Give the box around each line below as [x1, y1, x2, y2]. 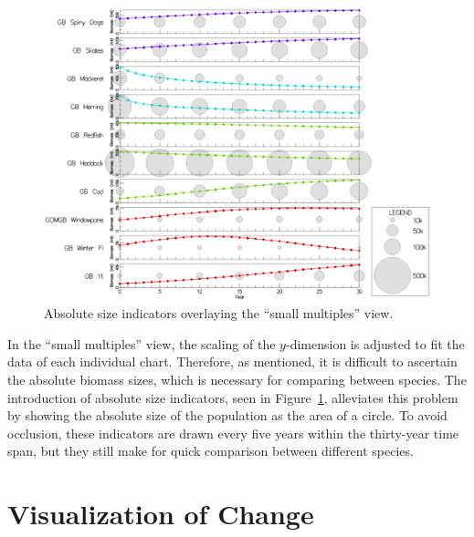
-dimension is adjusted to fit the [285, 334, 465, 353]
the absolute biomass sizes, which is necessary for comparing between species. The [7, 370, 467, 388]
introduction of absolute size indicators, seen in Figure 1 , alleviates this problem [7, 387, 458, 407]
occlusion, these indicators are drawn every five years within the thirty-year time [7, 423, 459, 442]
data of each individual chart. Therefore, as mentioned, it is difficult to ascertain [7, 352, 458, 371]
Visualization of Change [7, 495, 314, 532]
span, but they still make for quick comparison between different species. [7, 441, 414, 460]
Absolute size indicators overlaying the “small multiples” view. [44, 304, 394, 323]
